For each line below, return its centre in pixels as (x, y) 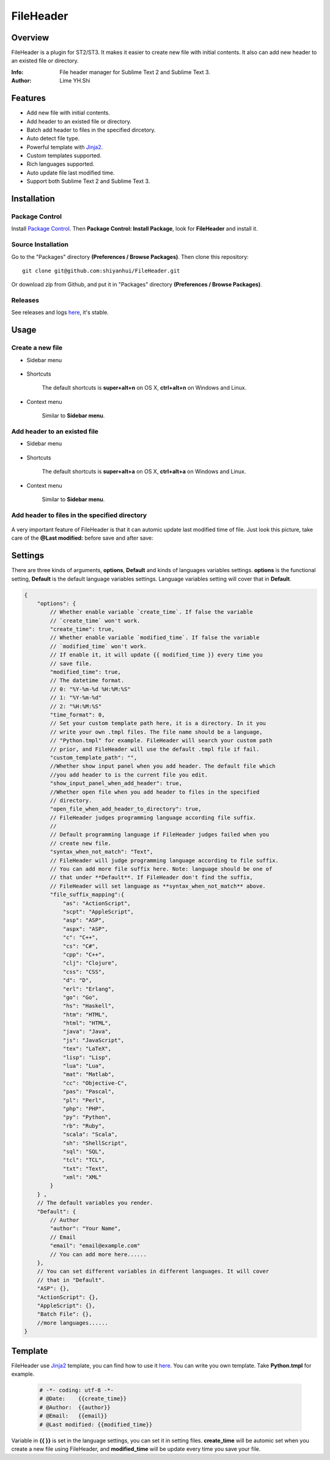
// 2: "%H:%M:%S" (76, 706)
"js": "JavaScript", (94, 1040)
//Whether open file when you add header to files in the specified (155, 792)
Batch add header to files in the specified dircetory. (91, 130)
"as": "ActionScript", (97, 903)
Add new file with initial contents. (68, 113)
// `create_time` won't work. (95, 620)
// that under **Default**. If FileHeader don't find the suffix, (152, 877)
